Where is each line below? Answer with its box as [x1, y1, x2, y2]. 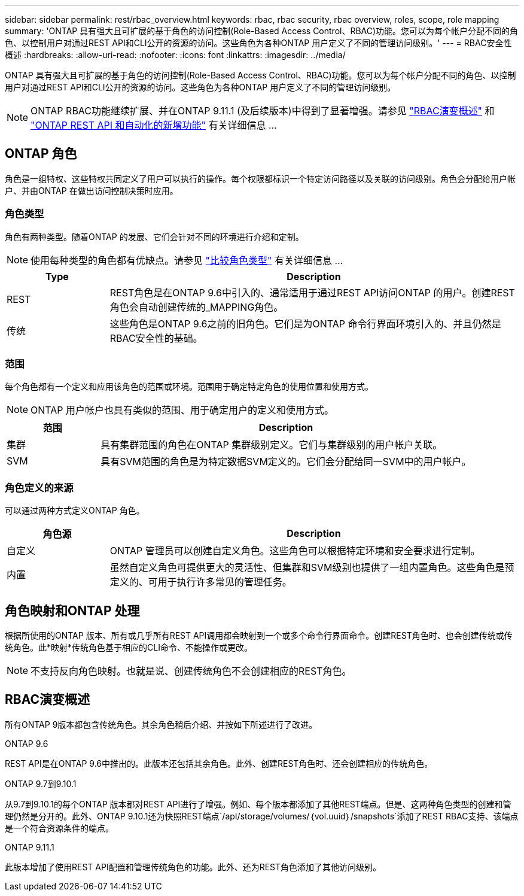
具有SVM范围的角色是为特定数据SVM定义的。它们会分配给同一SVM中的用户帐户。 [100, 455, 471, 468]
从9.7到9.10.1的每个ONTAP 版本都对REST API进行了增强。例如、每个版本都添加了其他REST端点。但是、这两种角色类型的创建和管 [5, 798, 511, 809]
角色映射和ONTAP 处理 [5, 603, 140, 618]
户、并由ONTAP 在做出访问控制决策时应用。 [5, 185, 178, 196]
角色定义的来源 [5, 481, 74, 494]
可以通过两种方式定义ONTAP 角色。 [5, 505, 145, 516]
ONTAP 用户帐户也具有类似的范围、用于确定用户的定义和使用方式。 [31, 404, 334, 417]
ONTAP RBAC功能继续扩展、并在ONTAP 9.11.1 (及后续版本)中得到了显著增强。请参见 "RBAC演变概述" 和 [31, 105, 495, 117]
